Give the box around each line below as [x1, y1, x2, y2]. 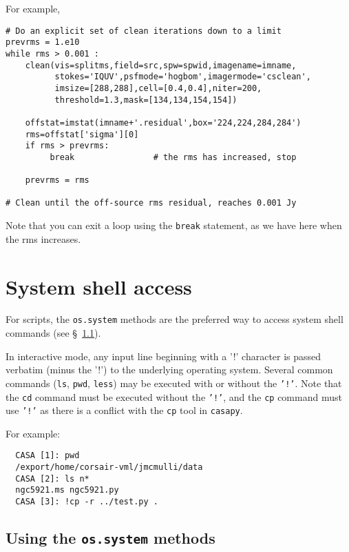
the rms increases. [6, 231, 81, 246]
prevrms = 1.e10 [6, 37, 80, 48]
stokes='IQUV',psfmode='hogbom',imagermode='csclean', [54, 72, 311, 82]
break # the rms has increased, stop [50, 152, 297, 162]
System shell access [6, 272, 192, 300]
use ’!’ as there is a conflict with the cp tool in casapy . [6, 403, 243, 417]
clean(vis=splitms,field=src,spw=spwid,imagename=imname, [25, 60, 297, 70]
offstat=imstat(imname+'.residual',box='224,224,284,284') [25, 117, 302, 128]
